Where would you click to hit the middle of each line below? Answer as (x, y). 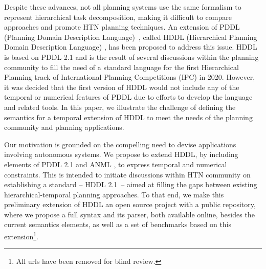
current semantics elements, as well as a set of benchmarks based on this (118, 224)
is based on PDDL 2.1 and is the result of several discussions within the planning (131, 57)
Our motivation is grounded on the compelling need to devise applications (120, 144)
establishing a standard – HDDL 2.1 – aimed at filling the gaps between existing (131, 184)
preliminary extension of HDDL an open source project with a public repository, (130, 204)
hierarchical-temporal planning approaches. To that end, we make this (114, 194)
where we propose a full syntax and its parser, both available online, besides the (129, 214)
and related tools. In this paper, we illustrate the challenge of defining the (120, 107)
